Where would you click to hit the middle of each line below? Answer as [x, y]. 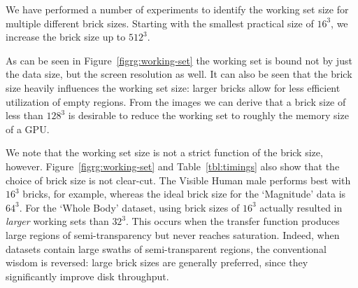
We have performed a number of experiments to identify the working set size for [177, 9]
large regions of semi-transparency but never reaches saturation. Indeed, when [173, 234]
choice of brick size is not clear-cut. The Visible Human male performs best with [178, 180]
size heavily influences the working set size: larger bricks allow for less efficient [173, 87]
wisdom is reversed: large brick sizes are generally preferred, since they [157, 262]
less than [24, 115]
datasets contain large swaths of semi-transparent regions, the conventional [166, 248]
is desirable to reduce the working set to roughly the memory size [208, 115]
